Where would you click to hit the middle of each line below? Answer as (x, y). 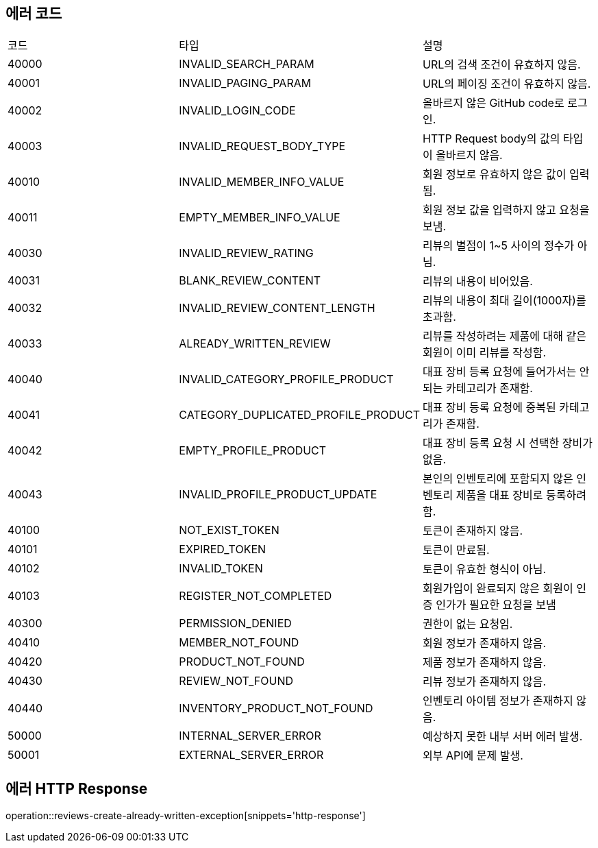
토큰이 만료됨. (456, 550)
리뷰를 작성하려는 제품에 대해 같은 (504, 336)
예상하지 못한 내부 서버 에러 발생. (503, 737)
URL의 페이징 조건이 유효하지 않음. (507, 84)
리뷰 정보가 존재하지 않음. (485, 682)
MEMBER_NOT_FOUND (239, 643)
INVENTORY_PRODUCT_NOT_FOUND (276, 708)
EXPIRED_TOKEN (223, 549)
